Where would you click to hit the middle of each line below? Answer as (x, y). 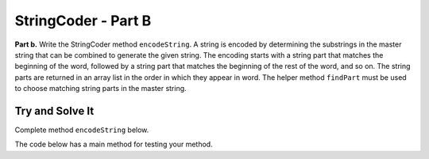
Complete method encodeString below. (82, 130)
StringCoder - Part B (83, 21)
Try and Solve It (54, 111)
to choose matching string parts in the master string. (100, 89)
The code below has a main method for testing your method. (114, 144)
